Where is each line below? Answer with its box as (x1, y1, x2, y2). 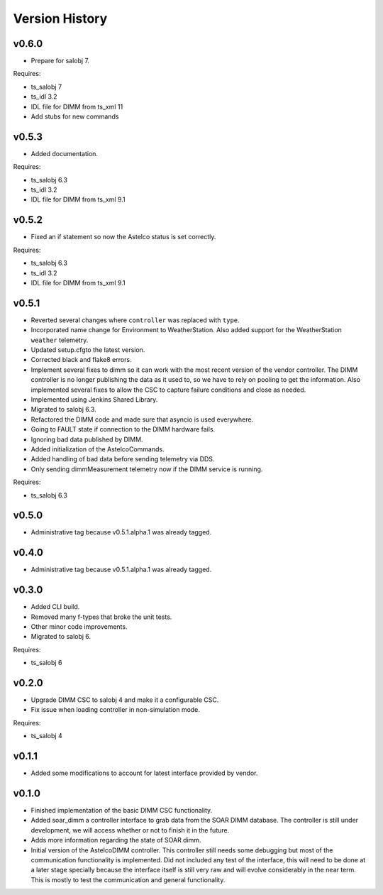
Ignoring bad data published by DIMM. (30, 435, 143, 444)
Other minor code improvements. (30, 622, 128, 631)
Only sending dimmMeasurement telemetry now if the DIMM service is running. (30, 465, 263, 473)
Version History (13, 11, 108, 26)
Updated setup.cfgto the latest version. (30, 346, 145, 354)
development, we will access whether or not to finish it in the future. (30, 825, 230, 834)
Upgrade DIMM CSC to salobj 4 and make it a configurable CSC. (30, 696, 219, 704)
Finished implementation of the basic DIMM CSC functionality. (30, 806, 213, 815)
